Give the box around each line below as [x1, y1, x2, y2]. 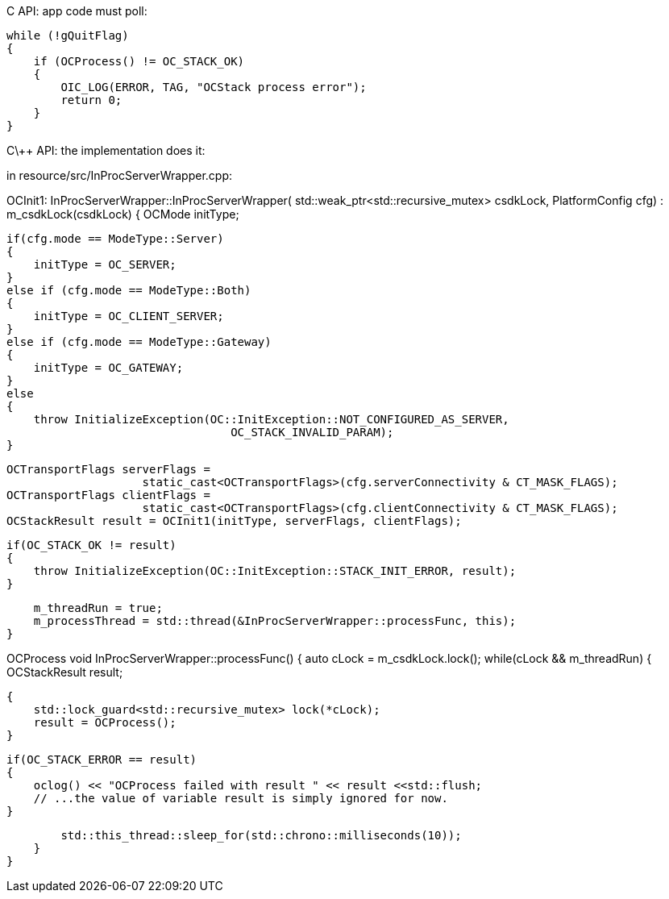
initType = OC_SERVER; [33, 258, 177, 271]
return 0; [60, 94, 123, 106]
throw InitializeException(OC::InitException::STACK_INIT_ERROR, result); [33, 564, 517, 577]
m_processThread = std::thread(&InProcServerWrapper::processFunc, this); [33, 614, 517, 627]
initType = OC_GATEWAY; [33, 361, 184, 374]
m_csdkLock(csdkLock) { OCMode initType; [6, 207, 239, 221]
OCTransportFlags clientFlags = [6, 489, 210, 502]
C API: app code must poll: [6, 4, 148, 18]
